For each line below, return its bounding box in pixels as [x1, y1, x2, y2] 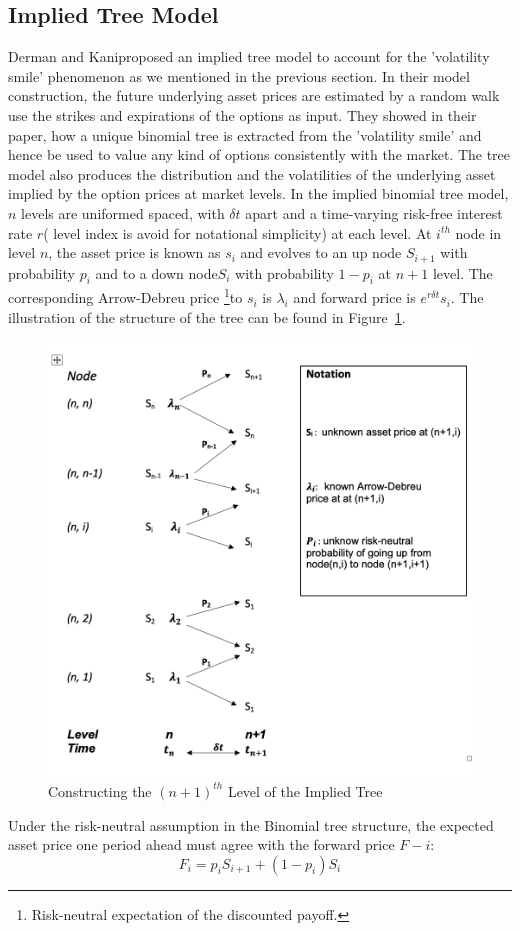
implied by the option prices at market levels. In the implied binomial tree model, [8, 183, 509, 204]
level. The [432, 262, 493, 283]
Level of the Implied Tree [227, 780, 383, 801]
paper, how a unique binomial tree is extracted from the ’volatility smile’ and [8, 124, 482, 145]
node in [455, 222, 502, 243]
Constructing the [48, 780, 152, 801]
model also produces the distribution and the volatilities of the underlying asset [8, 163, 496, 184]
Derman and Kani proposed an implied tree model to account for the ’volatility [8, 46, 490, 67]
